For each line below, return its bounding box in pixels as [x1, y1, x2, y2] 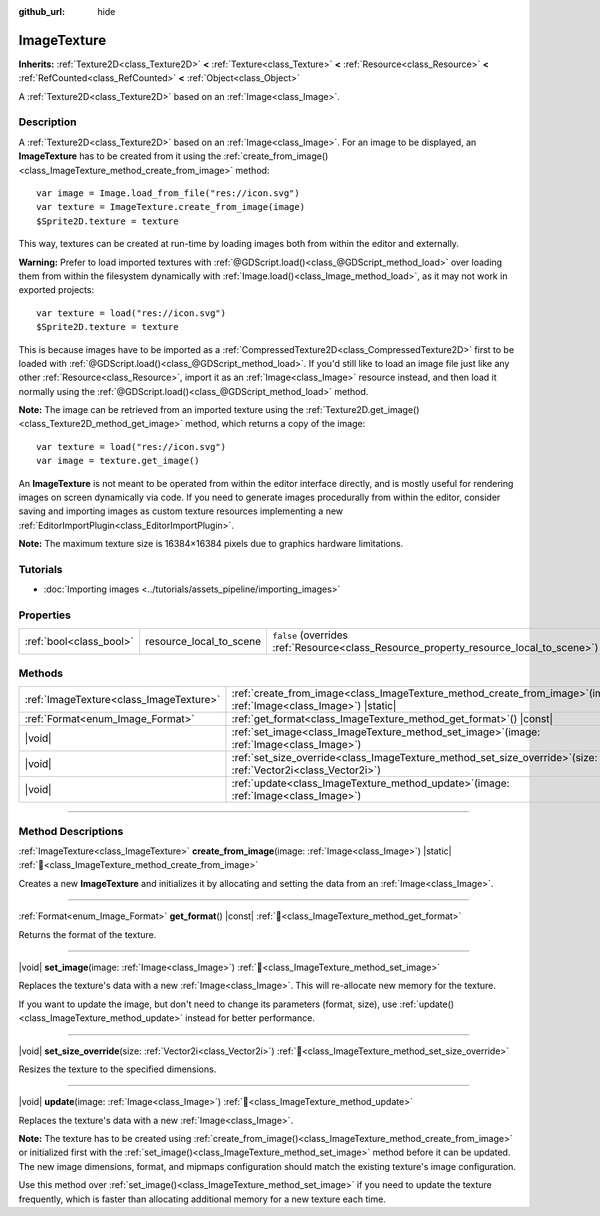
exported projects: [18, 284, 95, 296]
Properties [18, 608, 72, 622]
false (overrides [272, 628, 349, 642]
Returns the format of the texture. [18, 928, 157, 940]
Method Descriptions [18, 824, 124, 838]
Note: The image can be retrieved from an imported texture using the [18, 404, 304, 416]
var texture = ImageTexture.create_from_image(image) [36, 201, 305, 213]
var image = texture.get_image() [36, 455, 200, 467]
